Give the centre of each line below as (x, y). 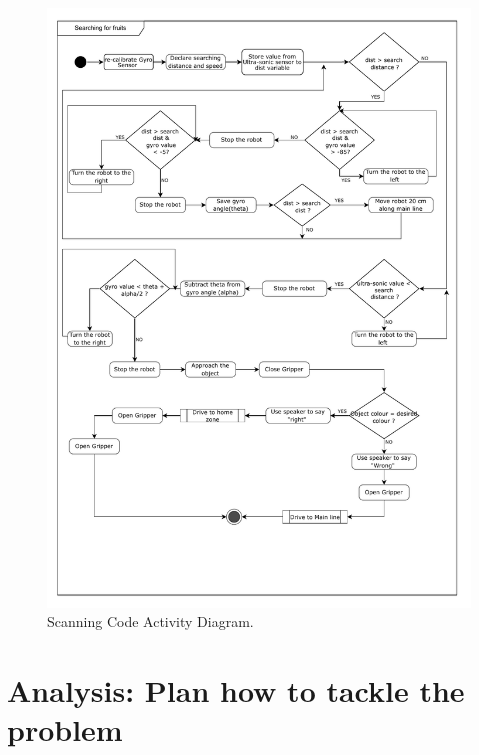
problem (65, 729)
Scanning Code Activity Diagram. (150, 621)
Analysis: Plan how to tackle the (236, 690)
